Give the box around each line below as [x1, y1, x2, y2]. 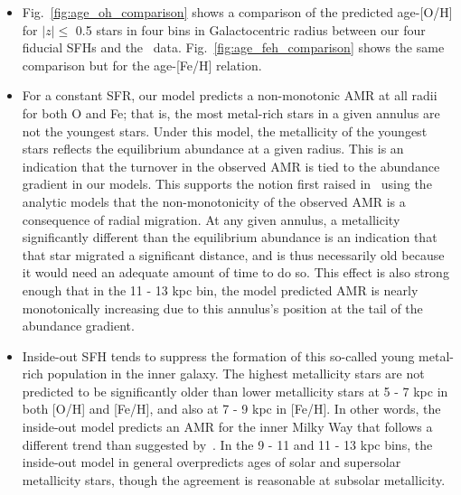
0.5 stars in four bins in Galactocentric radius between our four [75, 20, 426, 39]
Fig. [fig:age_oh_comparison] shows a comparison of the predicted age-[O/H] [22, 3, 453, 21]
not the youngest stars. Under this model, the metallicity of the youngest [22, 121, 428, 140]
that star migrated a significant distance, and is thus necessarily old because [22, 245, 445, 264]
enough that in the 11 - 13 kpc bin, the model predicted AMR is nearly [22, 280, 419, 299]
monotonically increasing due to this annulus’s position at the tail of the [22, 298, 423, 317]
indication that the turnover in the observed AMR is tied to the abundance [22, 156, 440, 175]
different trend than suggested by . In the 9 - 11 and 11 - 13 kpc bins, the [22, 434, 433, 453]
